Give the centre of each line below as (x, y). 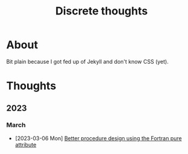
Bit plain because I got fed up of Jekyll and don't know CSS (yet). (88, 61)
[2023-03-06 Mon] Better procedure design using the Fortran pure (99, 138)
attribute (26, 144)
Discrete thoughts (102, 11)
